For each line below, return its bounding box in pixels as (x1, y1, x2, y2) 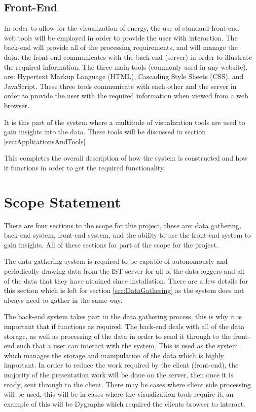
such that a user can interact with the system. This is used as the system (17, 340, 238, 351)
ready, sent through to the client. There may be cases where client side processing (4, 379, 251, 389)
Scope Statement (4, 191, 121, 211)
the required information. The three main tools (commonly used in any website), (4, 61, 248, 72)
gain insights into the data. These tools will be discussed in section (4, 126, 206, 137)
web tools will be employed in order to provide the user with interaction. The (4, 32, 238, 42)
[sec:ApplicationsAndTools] (4, 136, 86, 146)
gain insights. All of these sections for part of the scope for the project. (4, 239, 219, 249)
